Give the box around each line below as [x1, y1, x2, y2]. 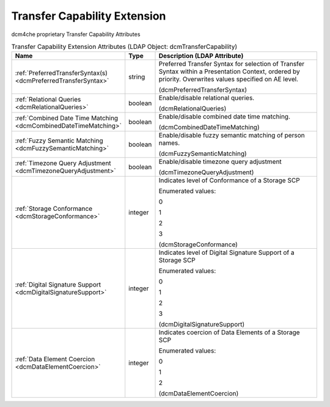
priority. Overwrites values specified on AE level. [158, 75, 299, 84]
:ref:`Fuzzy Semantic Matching [15, 136, 103, 145]
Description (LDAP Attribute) [158, 52, 244, 61]
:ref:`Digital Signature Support [15, 280, 101, 289]
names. [158, 139, 180, 147]
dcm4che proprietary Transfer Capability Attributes [11, 31, 141, 38]
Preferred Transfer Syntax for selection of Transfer [158, 60, 305, 68]
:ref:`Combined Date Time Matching [15, 114, 119, 122]
